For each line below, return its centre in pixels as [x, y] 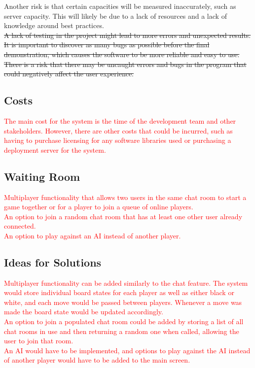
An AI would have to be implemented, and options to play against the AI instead [127, 350]
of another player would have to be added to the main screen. [97, 360]
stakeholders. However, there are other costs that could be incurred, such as [118, 130]
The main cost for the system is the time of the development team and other [120, 120]
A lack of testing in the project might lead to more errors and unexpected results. [127, 35]
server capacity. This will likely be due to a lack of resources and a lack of [115, 16]
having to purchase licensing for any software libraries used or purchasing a [118, 140]
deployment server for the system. [55, 150]
